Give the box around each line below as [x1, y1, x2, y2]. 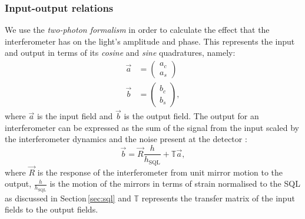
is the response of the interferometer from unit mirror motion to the [37, 166, 283, 178]
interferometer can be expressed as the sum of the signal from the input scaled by [5, 121, 299, 133]
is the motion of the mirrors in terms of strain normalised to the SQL [49, 177, 300, 190]
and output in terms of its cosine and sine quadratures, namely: [5, 46, 236, 59]
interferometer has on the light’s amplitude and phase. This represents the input [5, 35, 295, 47]
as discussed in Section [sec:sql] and [5, 191, 131, 204]
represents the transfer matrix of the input [141, 191, 295, 204]
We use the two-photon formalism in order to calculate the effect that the [5, 23, 270, 36]
